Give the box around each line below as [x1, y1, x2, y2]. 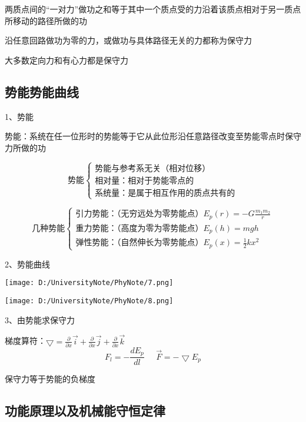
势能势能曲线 [5, 82, 79, 101]
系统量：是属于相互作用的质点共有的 [95, 189, 235, 197]
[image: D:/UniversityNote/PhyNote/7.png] [5, 279, 174, 287]
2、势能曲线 [5, 257, 50, 270]
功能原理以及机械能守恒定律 [5, 401, 165, 420]
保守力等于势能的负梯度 [5, 373, 95, 385]
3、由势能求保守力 [5, 313, 75, 326]
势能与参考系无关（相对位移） [95, 164, 211, 173]
